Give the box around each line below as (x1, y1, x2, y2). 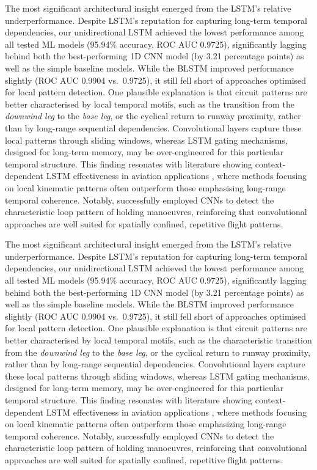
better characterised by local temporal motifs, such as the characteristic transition (5, 334, 312, 347)
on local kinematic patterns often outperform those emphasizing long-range (5, 417, 286, 430)
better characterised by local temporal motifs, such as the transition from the (5, 97, 294, 110)
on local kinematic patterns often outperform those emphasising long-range (5, 181, 286, 194)
